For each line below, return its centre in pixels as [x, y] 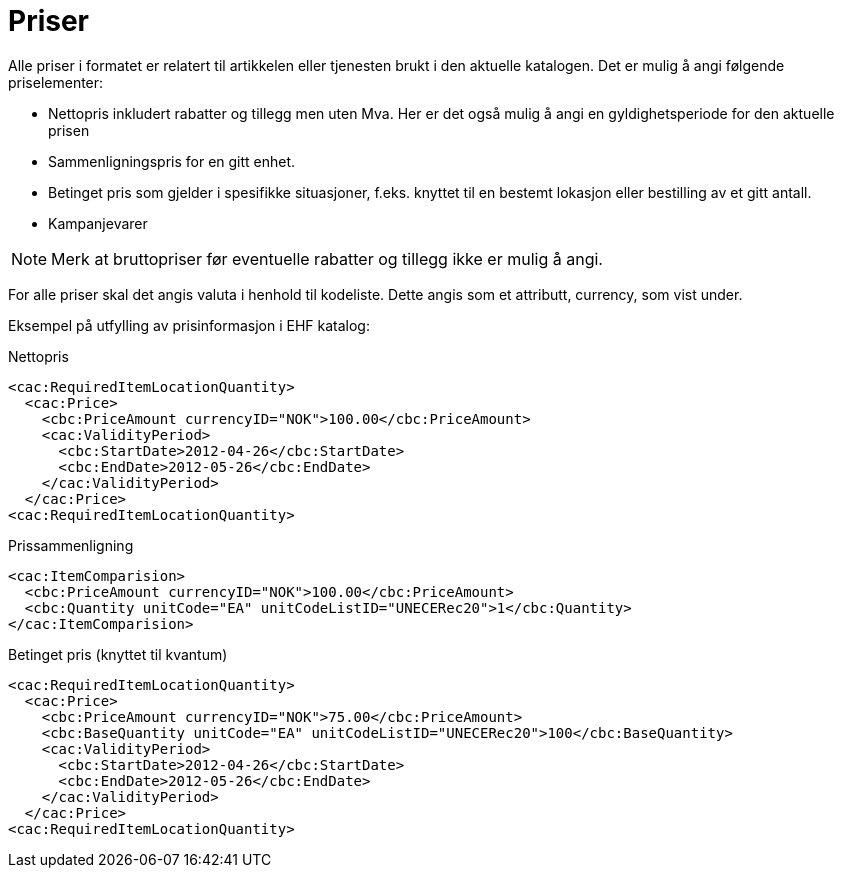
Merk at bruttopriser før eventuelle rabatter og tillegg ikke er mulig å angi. [327, 258]
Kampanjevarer [98, 223]
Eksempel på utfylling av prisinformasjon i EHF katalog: [189, 325]
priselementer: [56, 82]
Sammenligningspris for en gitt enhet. [172, 161]
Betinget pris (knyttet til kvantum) [118, 654]
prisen [69, 130]
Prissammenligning [71, 545]
